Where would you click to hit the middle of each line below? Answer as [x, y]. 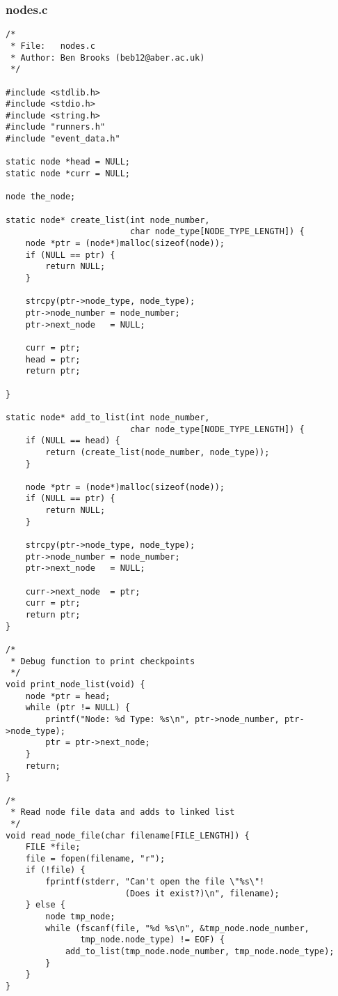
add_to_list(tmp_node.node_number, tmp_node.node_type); [200, 952]
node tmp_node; [80, 917]
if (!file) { [55, 870]
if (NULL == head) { [73, 441]
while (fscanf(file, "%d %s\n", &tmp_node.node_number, [177, 928]
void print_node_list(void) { [75, 684]
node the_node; [41, 197]
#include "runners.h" [56, 127]
